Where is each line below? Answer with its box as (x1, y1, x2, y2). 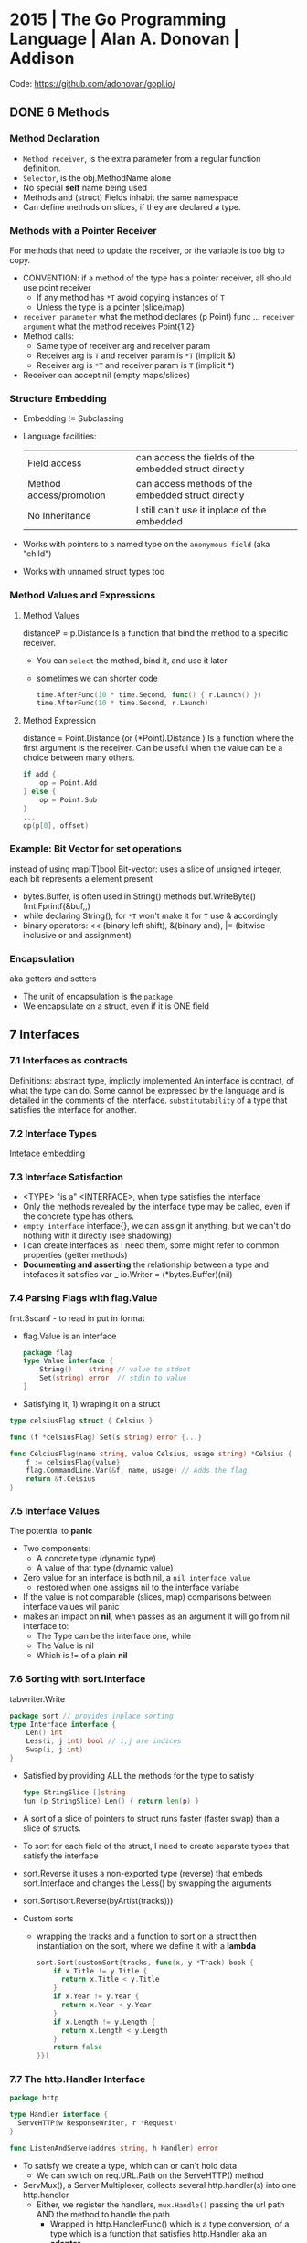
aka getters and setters (9, 973, 97, 984)
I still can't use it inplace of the (135, 503, 267, 516)
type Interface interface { (9, 1719, 117, 1729)
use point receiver (22, 281, 91, 292)
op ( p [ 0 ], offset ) (22, 820, 90, 831)
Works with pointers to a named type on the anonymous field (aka (22, 539, 270, 550)
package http (9, 2093, 59, 2103)
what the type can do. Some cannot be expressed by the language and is (9, 1084, 285, 1095)
